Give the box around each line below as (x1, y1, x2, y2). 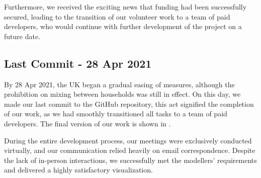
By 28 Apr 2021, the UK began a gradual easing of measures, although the (4, 79, 235, 89)
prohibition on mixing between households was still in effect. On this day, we (4, 89, 241, 99)
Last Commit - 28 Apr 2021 (4, 55, 152, 71)
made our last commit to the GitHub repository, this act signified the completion (4, 98, 254, 109)
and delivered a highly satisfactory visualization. (4, 164, 153, 175)
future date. (4, 31, 41, 41)
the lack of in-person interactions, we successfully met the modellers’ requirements (4, 154, 257, 165)
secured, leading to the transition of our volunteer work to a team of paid (4, 11, 230, 22)
